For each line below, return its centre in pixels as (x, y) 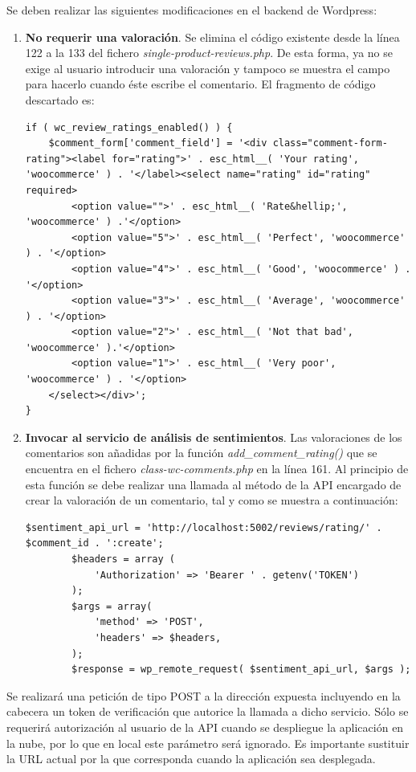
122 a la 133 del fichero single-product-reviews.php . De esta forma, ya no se (209, 53)
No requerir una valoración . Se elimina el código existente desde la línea (212, 37)
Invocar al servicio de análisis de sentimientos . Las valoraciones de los (214, 437)
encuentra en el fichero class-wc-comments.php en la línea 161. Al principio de (217, 469)
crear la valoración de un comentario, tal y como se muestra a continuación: (212, 500)
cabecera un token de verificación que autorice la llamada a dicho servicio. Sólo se (208, 711)
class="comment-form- (330, 143)
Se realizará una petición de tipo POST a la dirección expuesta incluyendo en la (204, 695)
